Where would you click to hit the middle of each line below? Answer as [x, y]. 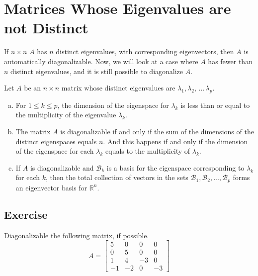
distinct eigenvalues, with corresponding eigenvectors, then [145, 51]
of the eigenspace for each [55, 151]
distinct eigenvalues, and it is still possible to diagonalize [97, 71]
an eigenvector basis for [51, 187]
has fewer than [230, 61]
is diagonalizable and [62, 167]
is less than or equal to [215, 105]
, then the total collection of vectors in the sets [117, 177]
